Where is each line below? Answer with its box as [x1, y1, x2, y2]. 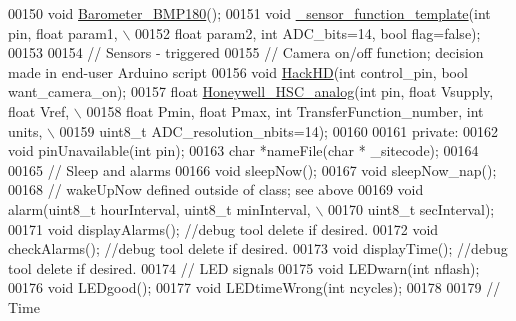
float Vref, [8, 100, 70, 121]
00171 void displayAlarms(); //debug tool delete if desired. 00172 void [8, 218, 439, 239]
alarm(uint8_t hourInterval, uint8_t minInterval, [8, 198, 311, 219]
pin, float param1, [8, 22, 118, 43]
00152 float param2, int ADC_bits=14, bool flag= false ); [135, 22, 481, 43]
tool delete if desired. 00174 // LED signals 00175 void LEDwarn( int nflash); [8, 257, 480, 278]
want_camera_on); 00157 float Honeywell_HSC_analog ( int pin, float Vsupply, [8, 81, 494, 102]
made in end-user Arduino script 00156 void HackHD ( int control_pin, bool [8, 61, 468, 82]
